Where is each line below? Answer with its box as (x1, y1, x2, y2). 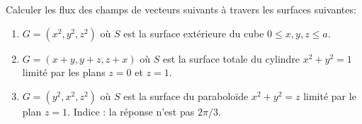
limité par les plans (22, 65, 106, 80)
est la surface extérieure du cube (123, 25, 264, 40)
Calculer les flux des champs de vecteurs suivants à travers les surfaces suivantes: (6, 2, 356, 16)
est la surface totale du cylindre (162, 51, 300, 66)
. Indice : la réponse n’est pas (67, 104, 195, 118)
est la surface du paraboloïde (123, 88, 249, 103)
